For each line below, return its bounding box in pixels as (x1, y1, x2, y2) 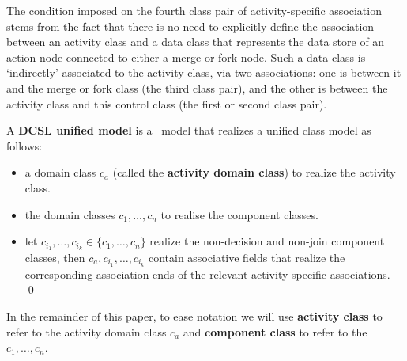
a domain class (24, 164, 96, 180)
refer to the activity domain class (6, 323, 167, 340)
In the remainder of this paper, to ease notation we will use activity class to (6, 308, 383, 325)
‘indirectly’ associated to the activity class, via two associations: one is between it (6, 64, 401, 81)
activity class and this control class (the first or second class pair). (6, 95, 327, 112)
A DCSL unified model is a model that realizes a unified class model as (6, 122, 371, 139)
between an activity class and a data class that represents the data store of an (6, 33, 385, 50)
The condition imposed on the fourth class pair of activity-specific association (6, 2, 382, 18)
